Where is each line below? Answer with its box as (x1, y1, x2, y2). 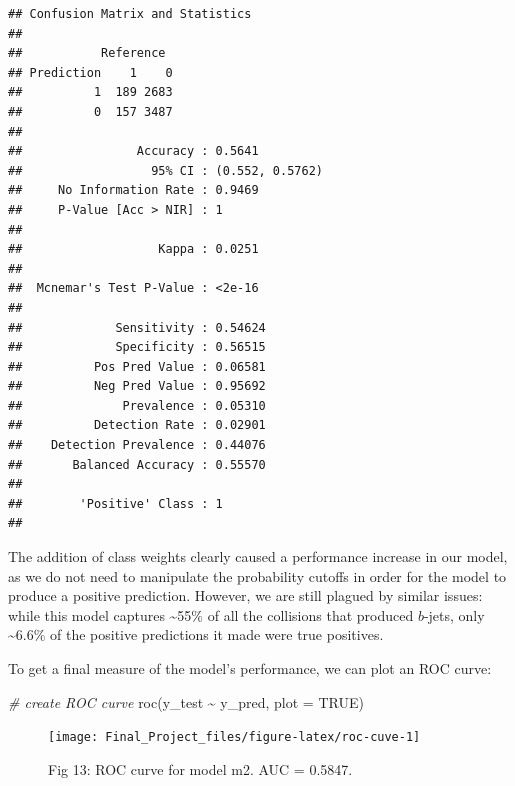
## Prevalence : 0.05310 (8, 398, 266, 413)
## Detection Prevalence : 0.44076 (8, 438, 266, 453)
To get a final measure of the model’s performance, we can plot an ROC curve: (8, 658, 492, 678)
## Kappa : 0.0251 (8, 242, 259, 257)
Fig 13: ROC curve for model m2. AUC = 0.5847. (48, 758, 353, 779)
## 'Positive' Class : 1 (8, 496, 223, 511)
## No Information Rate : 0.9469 (8, 183, 259, 198)
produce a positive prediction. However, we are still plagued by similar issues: (8, 585, 483, 606)
